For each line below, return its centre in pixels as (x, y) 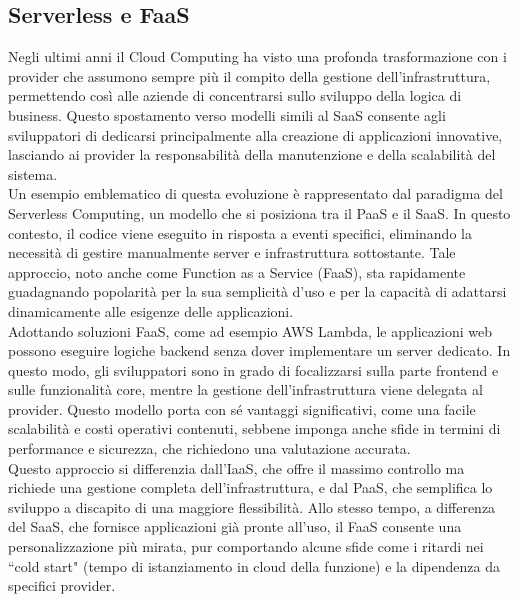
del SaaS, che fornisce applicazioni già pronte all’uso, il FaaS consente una (235, 526)
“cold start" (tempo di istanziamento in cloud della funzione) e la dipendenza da (254, 565)
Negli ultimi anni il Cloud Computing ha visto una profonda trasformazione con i (257, 56)
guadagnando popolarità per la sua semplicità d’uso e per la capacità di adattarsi (257, 291)
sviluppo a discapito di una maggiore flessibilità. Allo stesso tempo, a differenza (252, 506)
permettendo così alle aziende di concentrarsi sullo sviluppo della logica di (235, 95)
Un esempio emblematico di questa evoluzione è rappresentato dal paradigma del (255, 193)
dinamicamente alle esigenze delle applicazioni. (151, 310)
